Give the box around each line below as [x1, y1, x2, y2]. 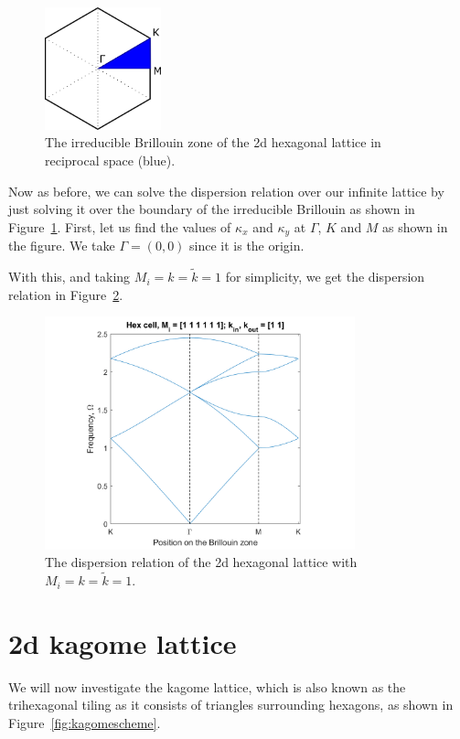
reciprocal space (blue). [45, 151, 176, 170]
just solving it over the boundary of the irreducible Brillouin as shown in [8, 199, 415, 219]
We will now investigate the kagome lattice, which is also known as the [8, 677, 406, 696]
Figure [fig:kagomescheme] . [8, 712, 161, 732]
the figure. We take [8, 236, 115, 255]
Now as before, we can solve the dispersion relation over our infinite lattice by [8, 181, 444, 200]
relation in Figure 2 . [8, 284, 123, 304]
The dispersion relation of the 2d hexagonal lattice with [45, 552, 358, 572]
